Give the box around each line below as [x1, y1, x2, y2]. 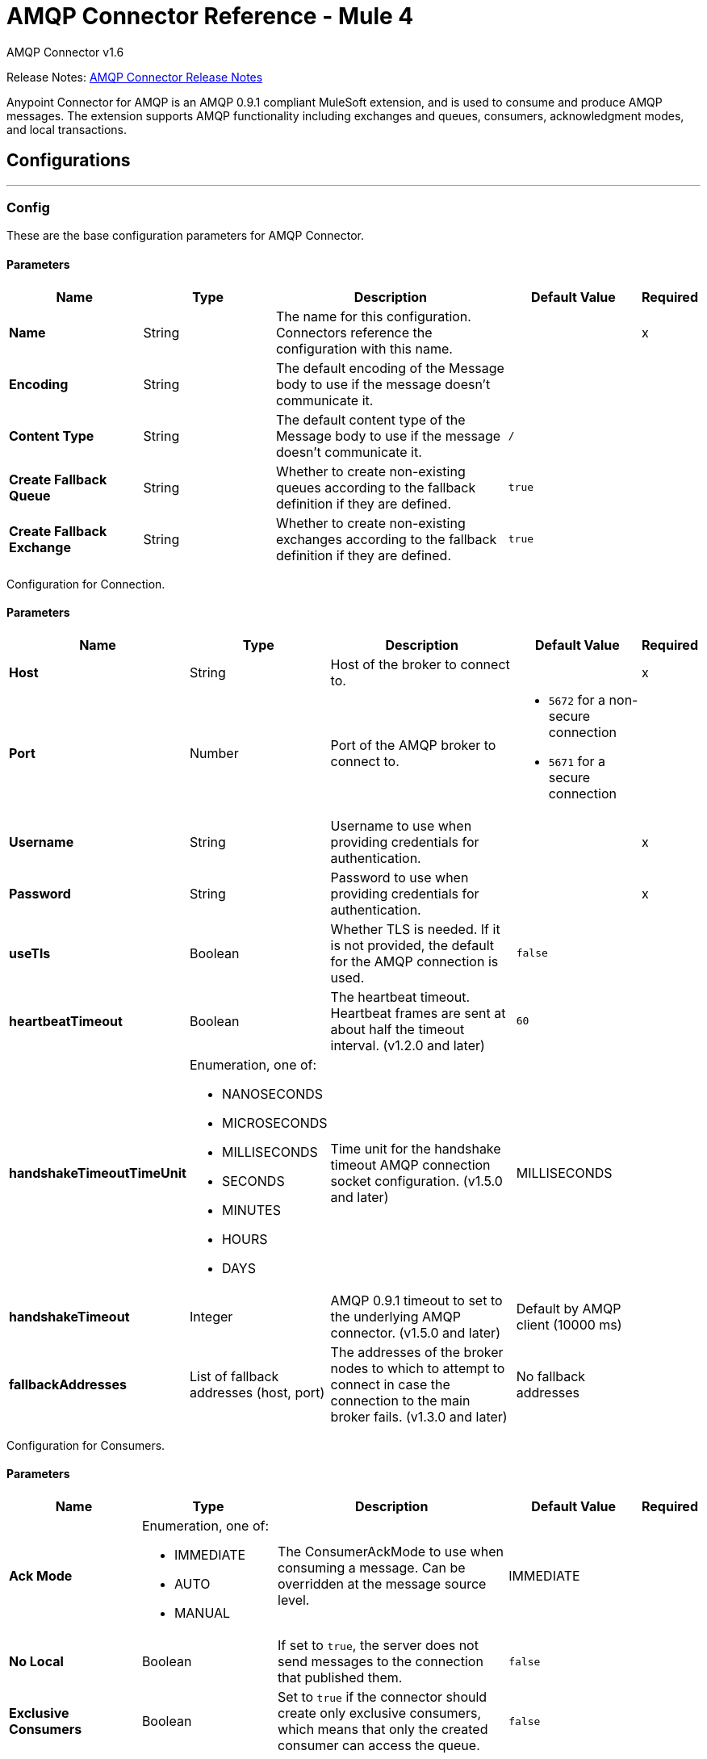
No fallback [516, 1367, 586, 1384]
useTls [9, 944, 51, 961]
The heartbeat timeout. [330, 988, 471, 1005]
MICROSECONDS [221, 1114, 328, 1131]
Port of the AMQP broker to [330, 736, 496, 753]
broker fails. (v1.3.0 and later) [330, 1408, 508, 1425]
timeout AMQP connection [330, 1156, 491, 1173]
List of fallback [189, 1367, 279, 1384]
